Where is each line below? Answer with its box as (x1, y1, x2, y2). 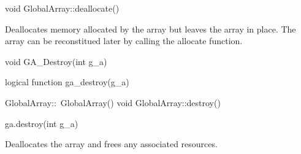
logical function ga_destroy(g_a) (5, 75, 129, 88)
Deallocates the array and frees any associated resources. (5, 137, 218, 150)
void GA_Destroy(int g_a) (5, 55, 107, 67)
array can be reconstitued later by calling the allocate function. (5, 34, 243, 47)
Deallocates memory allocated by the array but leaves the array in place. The (5, 22, 296, 35)
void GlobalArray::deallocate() (5, 2, 120, 14)
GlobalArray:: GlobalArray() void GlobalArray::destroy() (5, 96, 221, 109)
